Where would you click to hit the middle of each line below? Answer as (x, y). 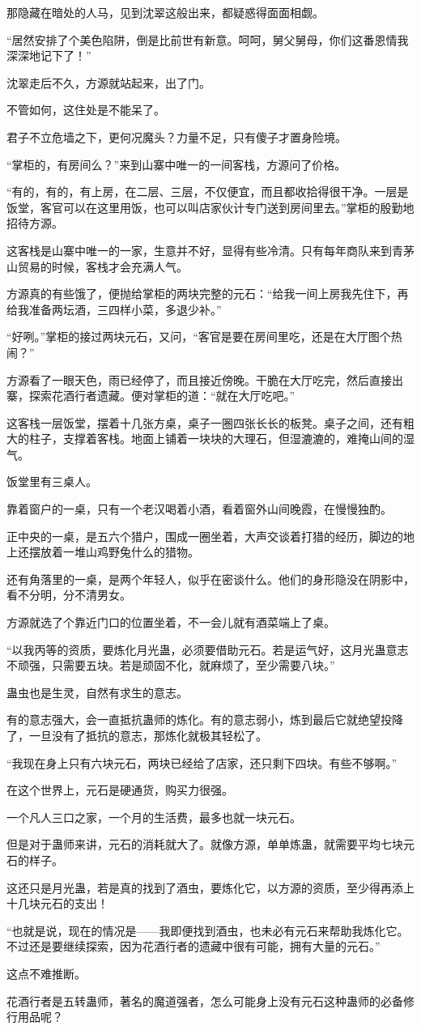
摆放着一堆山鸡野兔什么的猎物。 (114, 552)
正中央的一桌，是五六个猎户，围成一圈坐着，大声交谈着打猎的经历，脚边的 (205, 536)
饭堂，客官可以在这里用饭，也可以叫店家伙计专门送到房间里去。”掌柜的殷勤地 (210, 207)
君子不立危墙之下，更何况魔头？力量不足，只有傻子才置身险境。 (176, 136)
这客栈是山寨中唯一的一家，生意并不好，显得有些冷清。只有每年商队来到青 (205, 250)
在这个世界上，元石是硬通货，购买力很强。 (120, 790)
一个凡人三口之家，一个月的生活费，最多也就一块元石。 (154, 817)
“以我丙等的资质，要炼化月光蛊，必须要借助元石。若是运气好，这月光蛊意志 (208, 649)
